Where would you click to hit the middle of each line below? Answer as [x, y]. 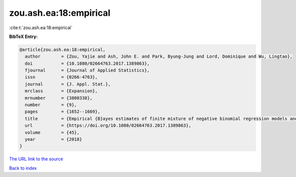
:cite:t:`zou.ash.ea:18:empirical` [41, 28]
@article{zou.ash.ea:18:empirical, [62, 50]
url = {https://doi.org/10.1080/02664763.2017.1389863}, [108, 125]
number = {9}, [51, 105]
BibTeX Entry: [23, 36]
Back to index [23, 168]
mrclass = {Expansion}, [61, 91]
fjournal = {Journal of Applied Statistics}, [87, 71]
